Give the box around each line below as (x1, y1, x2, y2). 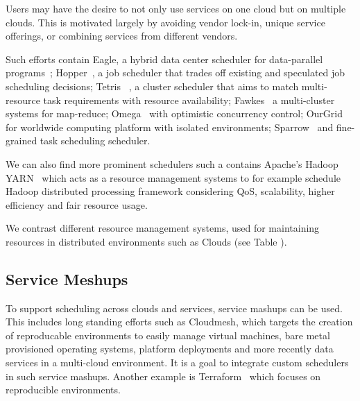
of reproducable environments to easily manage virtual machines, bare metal (6, 327, 330, 342)
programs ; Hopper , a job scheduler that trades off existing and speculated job (6, 65, 345, 80)
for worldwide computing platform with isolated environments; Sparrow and (6, 119, 334, 134)
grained (6, 133, 37, 148)
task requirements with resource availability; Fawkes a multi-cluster (43, 92, 335, 107)
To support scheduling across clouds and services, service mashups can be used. (6, 300, 343, 315)
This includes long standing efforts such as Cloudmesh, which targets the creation (6, 314, 353, 329)
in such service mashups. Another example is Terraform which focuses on (6, 368, 321, 383)
